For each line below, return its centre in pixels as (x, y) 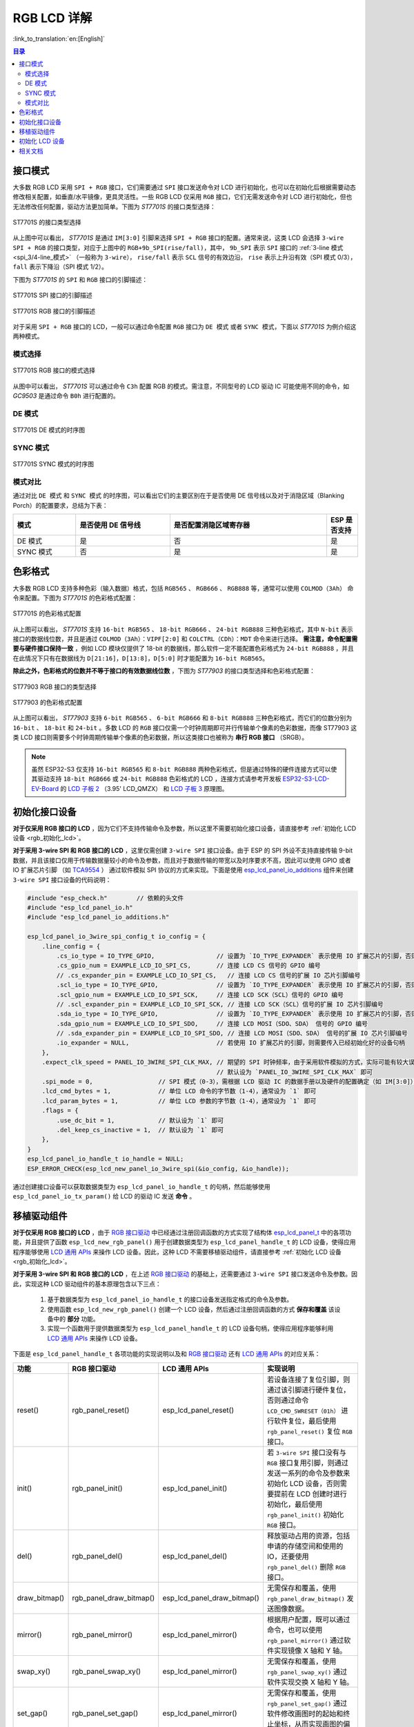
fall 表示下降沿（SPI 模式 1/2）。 (60, 267)
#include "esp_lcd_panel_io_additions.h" (98, 917)
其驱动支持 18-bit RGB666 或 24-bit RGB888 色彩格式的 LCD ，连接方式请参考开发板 (156, 779)
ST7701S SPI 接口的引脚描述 (52, 295)
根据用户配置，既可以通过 (308, 1619)
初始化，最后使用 (295, 1504)
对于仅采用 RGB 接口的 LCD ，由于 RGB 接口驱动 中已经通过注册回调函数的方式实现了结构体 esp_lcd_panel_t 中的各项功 (182, 1232)
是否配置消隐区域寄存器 (212, 525)
